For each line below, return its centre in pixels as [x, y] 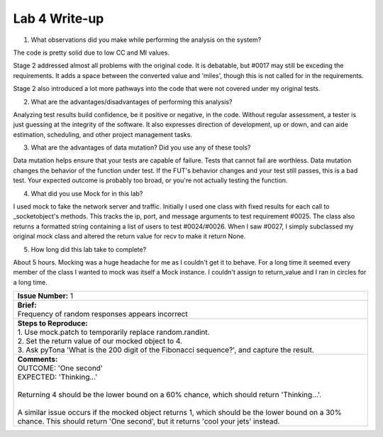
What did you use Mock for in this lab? [87, 193]
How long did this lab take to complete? [89, 249]
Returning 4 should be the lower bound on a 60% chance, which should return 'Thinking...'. [170, 395]
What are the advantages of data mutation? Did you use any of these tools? [141, 148]
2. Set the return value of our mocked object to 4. [100, 341]
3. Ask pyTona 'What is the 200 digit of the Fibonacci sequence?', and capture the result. [166, 350]
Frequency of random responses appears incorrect [102, 314]
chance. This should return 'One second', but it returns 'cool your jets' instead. [149, 421]
